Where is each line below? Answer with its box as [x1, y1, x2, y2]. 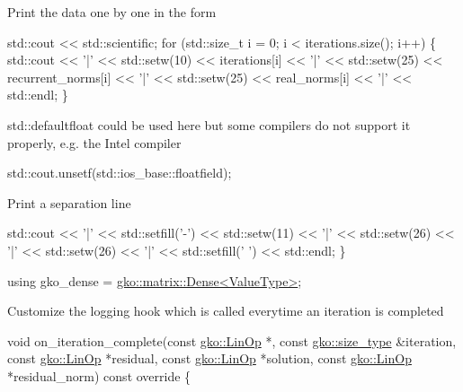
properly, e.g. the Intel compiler [7, 133, 182, 152]
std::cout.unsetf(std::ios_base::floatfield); [7, 163, 232, 182]
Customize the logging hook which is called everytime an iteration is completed [7, 301, 444, 320]
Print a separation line [7, 193, 131, 212]
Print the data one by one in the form [7, 3, 217, 21]
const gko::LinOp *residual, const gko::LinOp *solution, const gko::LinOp [7, 349, 412, 368]
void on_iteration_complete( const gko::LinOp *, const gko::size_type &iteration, [7, 331, 457, 350]
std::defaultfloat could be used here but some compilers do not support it [7, 115, 411, 134]
